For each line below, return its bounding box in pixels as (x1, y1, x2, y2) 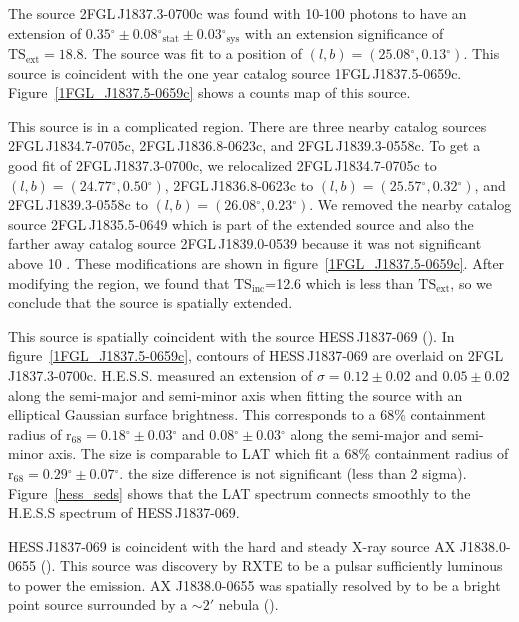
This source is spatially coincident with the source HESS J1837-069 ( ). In (8, 325, 455, 346)
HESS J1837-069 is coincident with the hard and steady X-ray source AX (8, 535, 456, 556)
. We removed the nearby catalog (309, 194, 512, 215)
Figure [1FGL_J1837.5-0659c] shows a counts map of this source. (8, 82, 411, 103)
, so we (450, 272, 492, 293)
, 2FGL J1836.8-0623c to (164, 174, 314, 195)
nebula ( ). (218, 594, 279, 615)
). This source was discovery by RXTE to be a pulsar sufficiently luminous (46, 555, 503, 576)
